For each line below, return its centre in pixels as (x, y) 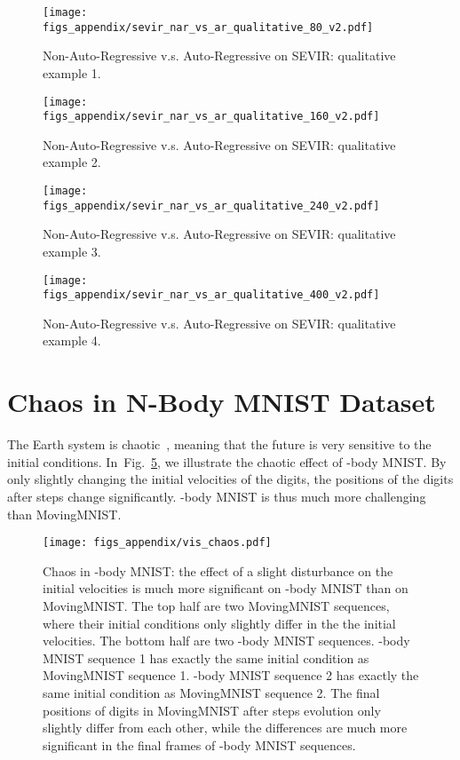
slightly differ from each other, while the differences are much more (225, 728)
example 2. (72, 162)
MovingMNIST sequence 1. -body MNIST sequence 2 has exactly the (231, 675)
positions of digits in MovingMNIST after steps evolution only (212, 710)
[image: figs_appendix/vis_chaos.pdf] (157, 543)
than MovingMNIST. (64, 514)
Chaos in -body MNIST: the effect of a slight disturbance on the (218, 570)
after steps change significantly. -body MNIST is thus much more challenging (217, 496)
